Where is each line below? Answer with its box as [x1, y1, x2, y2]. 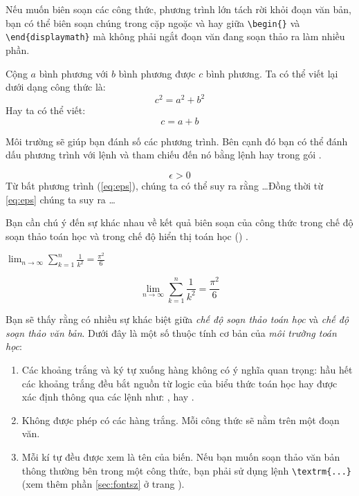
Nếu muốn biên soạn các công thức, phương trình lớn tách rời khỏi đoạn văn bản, [6, 2, 351, 16]
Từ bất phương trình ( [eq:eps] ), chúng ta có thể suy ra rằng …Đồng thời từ [6, 178, 324, 192]
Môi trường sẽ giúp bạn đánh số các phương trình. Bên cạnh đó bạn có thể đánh [6, 134, 348, 148]
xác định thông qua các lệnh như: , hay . [21, 389, 194, 404]
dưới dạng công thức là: [6, 80, 106, 94]
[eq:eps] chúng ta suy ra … [6, 192, 116, 206]
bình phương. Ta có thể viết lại [205, 66, 338, 80]
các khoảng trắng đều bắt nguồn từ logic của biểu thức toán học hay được [21, 376, 338, 390]
